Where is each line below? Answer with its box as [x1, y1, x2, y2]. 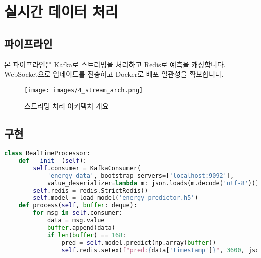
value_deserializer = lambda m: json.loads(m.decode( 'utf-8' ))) [47, 179, 259, 187]
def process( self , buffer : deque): [18, 202, 137, 209]
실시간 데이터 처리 [4, 1, 118, 22]
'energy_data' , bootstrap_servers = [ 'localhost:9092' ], [47, 172, 234, 179]
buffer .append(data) [47, 224, 115, 231]
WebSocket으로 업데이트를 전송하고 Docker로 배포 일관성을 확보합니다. [4, 69, 224, 79]
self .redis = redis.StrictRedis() [33, 187, 148, 194]
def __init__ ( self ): [18, 157, 87, 165]
